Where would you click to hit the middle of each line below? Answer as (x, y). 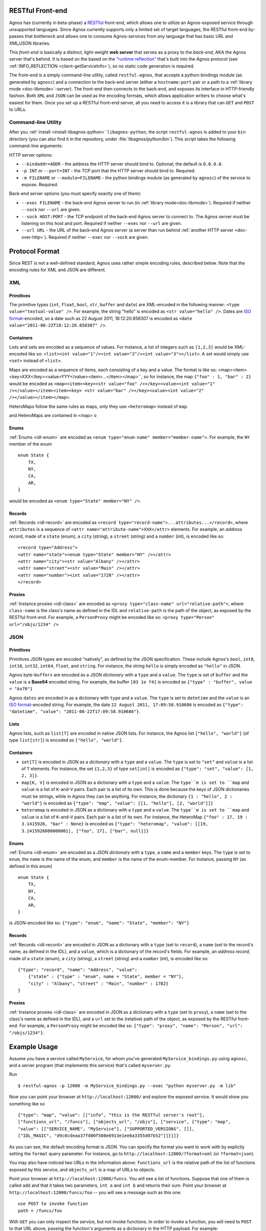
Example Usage (33, 1047)
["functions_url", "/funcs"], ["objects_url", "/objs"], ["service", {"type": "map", (124, 1122)
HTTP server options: (31, 155)
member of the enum (31, 444)
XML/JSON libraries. (30, 43)
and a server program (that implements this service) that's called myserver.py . (90, 1065)
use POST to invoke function (53, 1204)
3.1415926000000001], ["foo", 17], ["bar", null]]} (85, 831)
